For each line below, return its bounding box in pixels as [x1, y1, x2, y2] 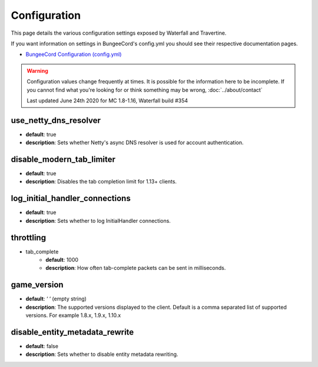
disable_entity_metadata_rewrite [11, 327, 134, 337]
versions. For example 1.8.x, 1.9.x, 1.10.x [25, 312, 121, 319]
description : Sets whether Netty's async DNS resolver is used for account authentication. [25, 139, 244, 146]
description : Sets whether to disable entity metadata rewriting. [25, 351, 178, 358]
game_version [11, 280, 64, 290]
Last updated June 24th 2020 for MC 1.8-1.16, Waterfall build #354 [26, 97, 188, 104]
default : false [25, 343, 59, 350]
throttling [11, 232, 47, 242]
